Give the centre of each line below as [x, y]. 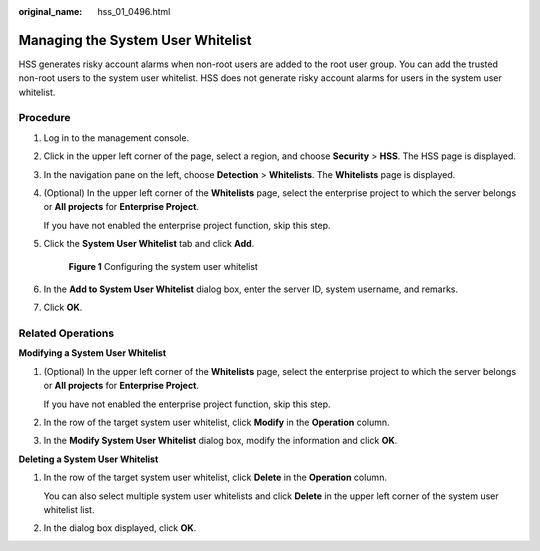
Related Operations [66, 333]
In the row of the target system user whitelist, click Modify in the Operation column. [216, 422]
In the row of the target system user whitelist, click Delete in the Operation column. [215, 477]
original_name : [50, 11]
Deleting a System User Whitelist [88, 459]
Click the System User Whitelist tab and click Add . [149, 244]
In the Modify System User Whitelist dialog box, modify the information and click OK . [220, 441]
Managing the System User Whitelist [135, 40]
